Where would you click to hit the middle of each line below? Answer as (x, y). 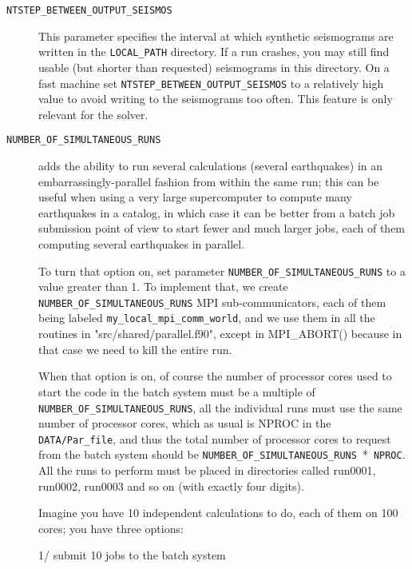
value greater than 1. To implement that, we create (163, 286)
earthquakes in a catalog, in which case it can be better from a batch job (217, 212)
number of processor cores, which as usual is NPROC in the (185, 423)
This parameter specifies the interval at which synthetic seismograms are (216, 36)
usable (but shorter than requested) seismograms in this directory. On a (214, 67)
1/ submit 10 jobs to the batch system (132, 555)
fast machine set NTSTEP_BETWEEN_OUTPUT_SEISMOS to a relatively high (211, 83)
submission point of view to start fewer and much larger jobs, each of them (222, 228)
